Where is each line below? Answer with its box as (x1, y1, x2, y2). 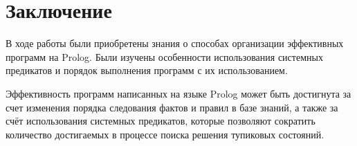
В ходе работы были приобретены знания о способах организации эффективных (6, 36, 344, 51)
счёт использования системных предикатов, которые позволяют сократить (6, 113, 315, 128)
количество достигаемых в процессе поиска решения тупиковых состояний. (6, 127, 324, 141)
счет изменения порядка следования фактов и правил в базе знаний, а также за (6, 100, 338, 114)
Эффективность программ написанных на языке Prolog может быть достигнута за (6, 86, 351, 100)
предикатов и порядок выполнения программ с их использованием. (6, 63, 288, 77)
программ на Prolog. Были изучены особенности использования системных (6, 49, 323, 64)
